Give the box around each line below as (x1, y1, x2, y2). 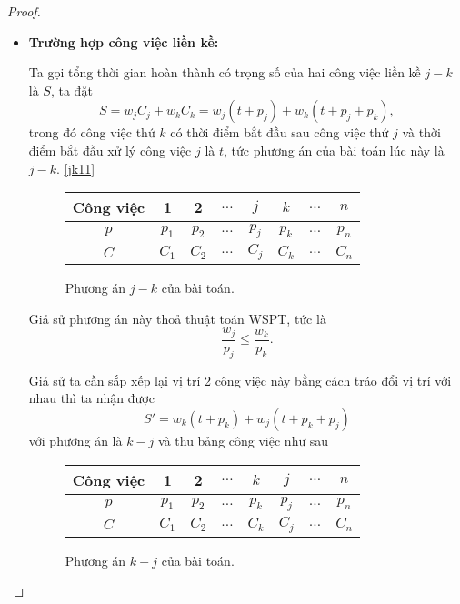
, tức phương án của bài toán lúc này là (224, 140, 445, 159)
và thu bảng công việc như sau (158, 430, 329, 449)
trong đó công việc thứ (28, 123, 155, 142)
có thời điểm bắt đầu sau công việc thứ (170, 123, 389, 142)
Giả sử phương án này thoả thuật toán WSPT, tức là (28, 308, 326, 327)
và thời (402, 123, 441, 142)
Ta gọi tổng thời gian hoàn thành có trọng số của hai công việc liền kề (28, 63, 421, 82)
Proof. (7, 2, 41, 20)
